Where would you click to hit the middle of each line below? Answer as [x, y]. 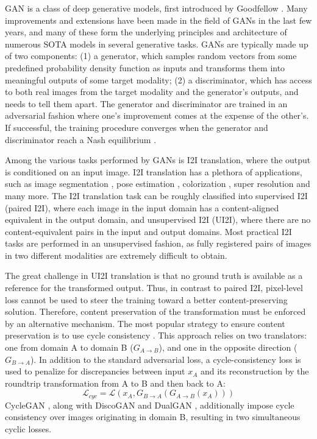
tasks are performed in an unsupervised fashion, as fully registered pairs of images [158, 243]
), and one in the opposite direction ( [228, 347]
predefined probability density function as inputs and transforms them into [145, 67]
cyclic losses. [28, 429]
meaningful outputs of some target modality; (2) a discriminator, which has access [158, 79]
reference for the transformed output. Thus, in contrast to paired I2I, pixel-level [154, 288]
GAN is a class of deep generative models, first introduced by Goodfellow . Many [156, 8]
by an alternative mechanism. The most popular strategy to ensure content [145, 323]
